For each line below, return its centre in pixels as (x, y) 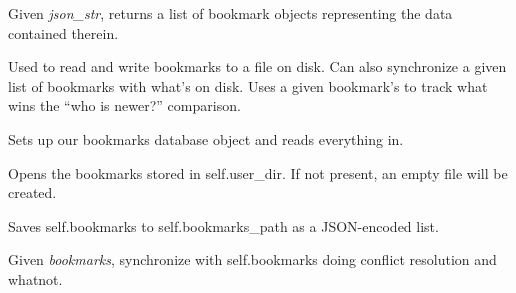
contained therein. (63, 32)
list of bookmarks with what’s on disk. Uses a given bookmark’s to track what (248, 85)
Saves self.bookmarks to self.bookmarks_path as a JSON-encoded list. (223, 225)
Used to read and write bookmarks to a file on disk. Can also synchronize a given (257, 66)
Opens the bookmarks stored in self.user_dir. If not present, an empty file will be (258, 172)
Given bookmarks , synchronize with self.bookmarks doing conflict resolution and (252, 259)
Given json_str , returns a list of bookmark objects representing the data (230, 13)
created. (32, 192)
